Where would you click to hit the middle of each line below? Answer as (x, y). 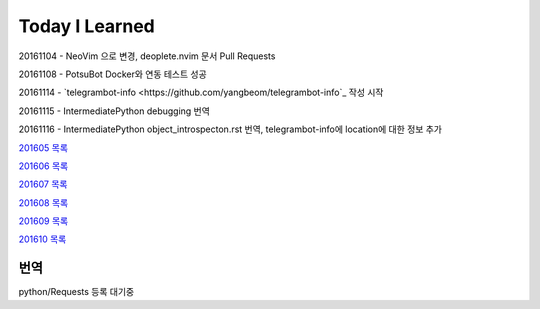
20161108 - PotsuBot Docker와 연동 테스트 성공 (112, 74)
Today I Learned (86, 26)
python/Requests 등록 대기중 (76, 292)
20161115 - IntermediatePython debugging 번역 (114, 111)
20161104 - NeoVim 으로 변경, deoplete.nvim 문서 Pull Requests (147, 56)
